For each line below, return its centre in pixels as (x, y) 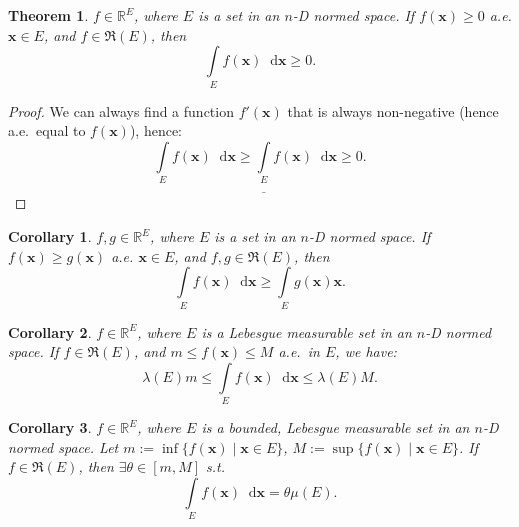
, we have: (366, 351)
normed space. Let (63, 446)
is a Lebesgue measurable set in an (306, 331)
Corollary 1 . (50, 236)
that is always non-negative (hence (393, 110)
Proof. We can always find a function (121, 110)
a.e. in (299, 351)
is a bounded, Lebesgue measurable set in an (335, 427)
